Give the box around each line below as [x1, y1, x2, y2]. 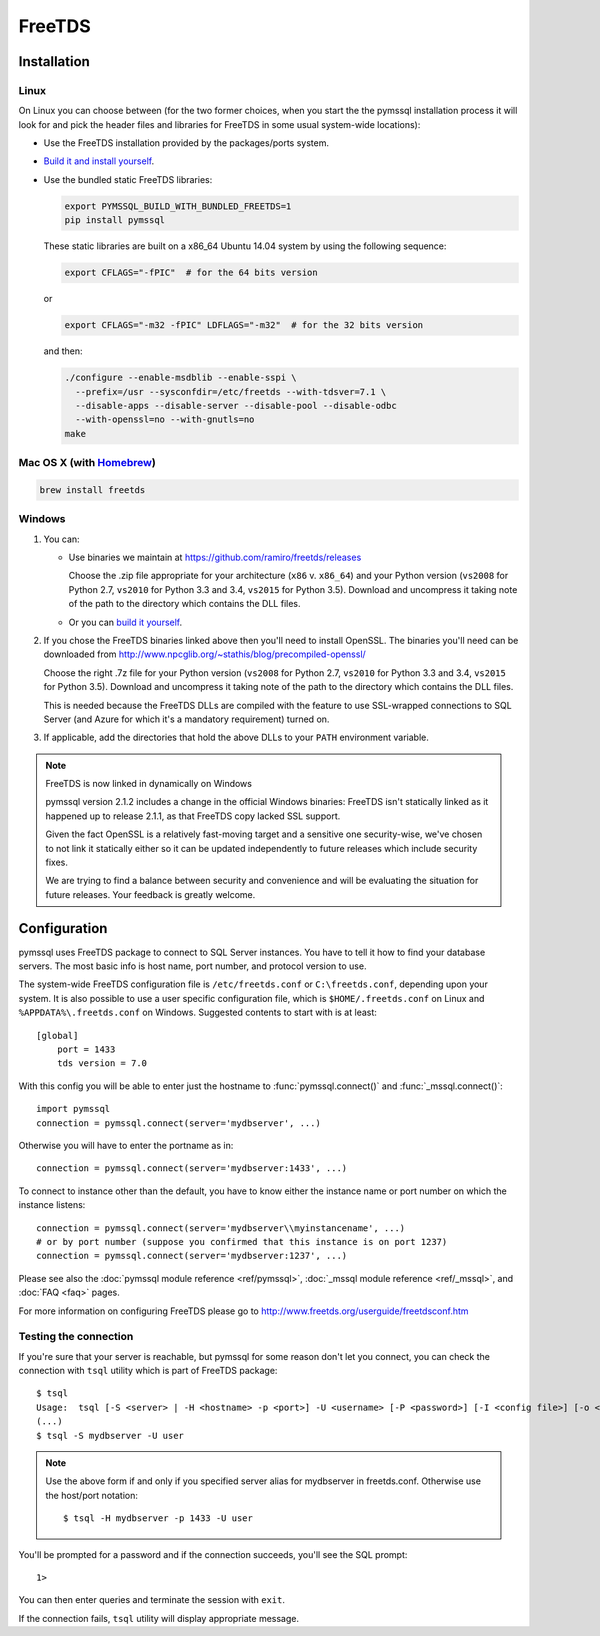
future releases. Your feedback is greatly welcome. [45, 888, 256, 900]
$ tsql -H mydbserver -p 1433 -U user [63, 1513, 254, 1524]
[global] [36, 1030, 79, 1041]
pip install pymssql [64, 215, 165, 226]
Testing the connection [18, 1330, 134, 1344]
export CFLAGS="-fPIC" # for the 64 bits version [64, 267, 319, 279]
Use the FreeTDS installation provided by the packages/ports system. [43, 137, 330, 149]
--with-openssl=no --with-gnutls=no [75, 414, 255, 425]
